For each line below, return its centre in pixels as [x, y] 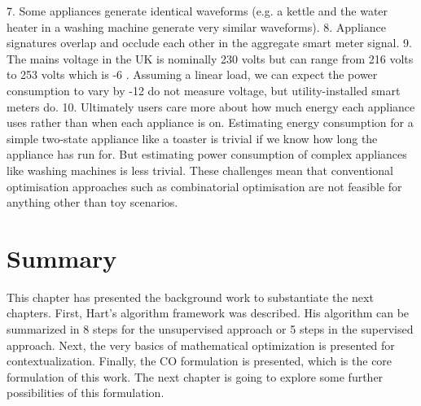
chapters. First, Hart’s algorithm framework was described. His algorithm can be [208, 313]
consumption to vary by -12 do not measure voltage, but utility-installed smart [204, 90]
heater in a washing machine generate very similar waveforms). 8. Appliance [196, 26]
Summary [62, 258]
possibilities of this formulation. [86, 393]
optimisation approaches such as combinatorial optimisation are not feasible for [204, 186]
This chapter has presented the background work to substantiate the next [190, 297]
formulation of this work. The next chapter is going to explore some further [195, 376]
